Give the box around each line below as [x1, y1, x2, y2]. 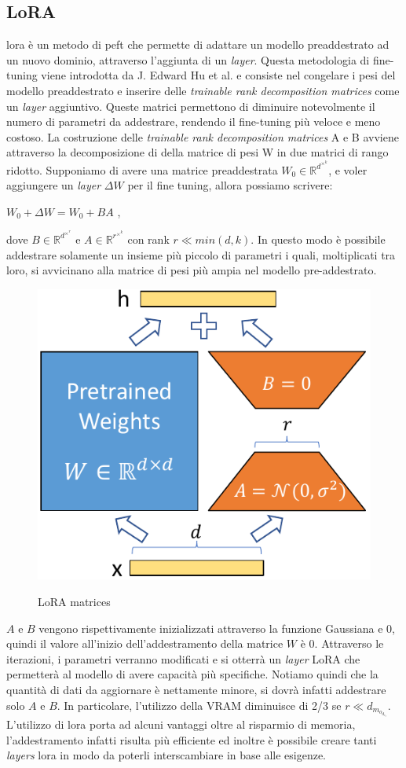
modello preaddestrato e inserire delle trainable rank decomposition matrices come [6, 82, 400, 98]
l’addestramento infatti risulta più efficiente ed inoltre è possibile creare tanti [6, 731, 377, 748]
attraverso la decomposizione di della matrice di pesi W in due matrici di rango [6, 144, 389, 160]
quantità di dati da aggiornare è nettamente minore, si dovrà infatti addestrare [6, 681, 386, 697]
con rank [127, 230, 170, 247]
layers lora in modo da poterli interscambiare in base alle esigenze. [6, 747, 327, 763]
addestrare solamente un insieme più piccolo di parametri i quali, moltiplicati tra [6, 246, 396, 263]
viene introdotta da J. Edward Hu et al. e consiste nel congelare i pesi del [41, 67, 396, 83]
